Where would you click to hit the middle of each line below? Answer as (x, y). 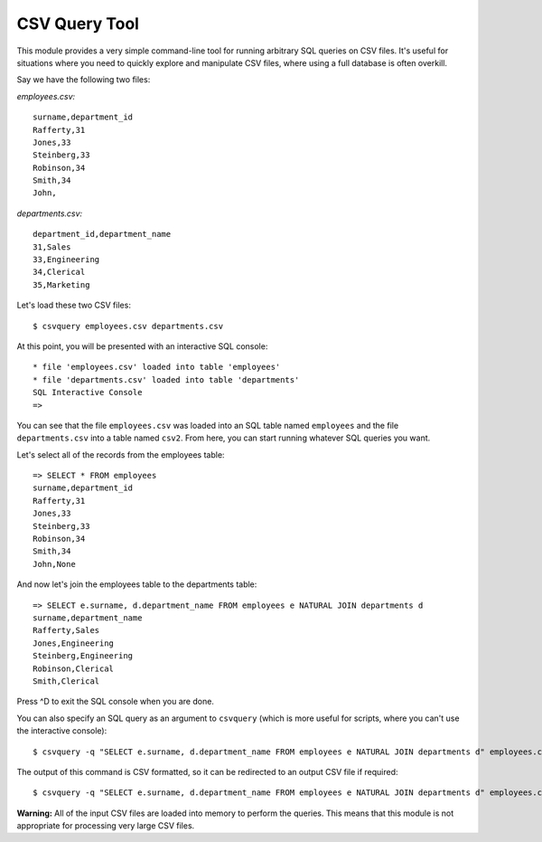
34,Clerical (59, 272)
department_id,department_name (102, 234)
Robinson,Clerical (74, 668)
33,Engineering (66, 260)
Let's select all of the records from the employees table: (121, 454)
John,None (54, 564)
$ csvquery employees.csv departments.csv (128, 326)
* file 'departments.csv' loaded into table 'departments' (166, 379)
